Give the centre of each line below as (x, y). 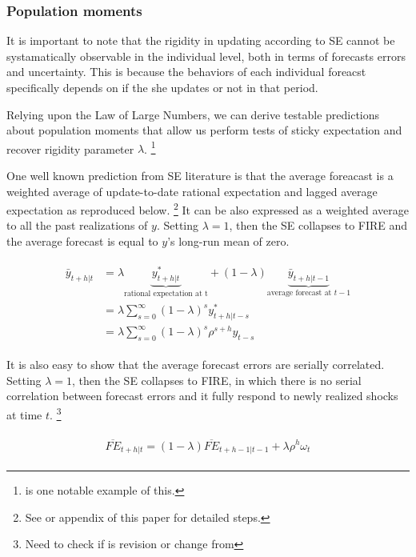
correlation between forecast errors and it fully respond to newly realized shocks (202, 396)
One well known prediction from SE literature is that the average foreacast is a (200, 176)
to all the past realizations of (77, 225)
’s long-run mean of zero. (228, 241)
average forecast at (299, 293)
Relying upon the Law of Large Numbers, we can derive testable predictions (193, 114)
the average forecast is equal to (82, 241)
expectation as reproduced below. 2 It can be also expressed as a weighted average (208, 208)
